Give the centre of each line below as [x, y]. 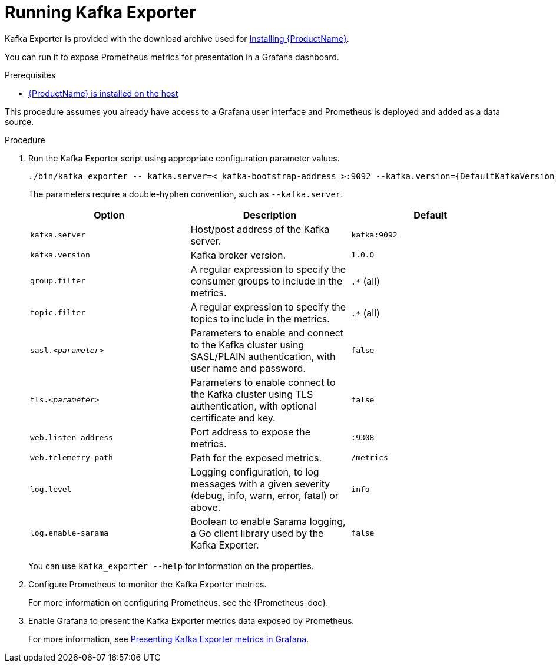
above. [206, 507]
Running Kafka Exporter [100, 12]
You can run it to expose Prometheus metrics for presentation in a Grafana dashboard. [172, 57]
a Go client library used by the [257, 533]
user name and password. [248, 368]
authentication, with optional [253, 406]
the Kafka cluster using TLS [252, 394]
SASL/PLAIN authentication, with [263, 356]
